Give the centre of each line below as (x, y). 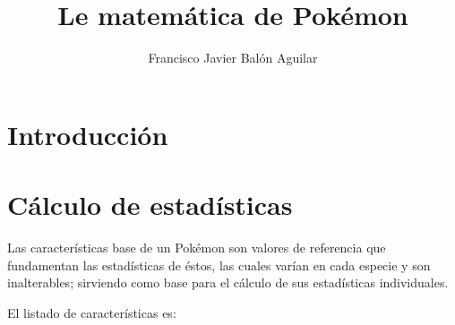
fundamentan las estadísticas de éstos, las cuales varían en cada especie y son (219, 265)
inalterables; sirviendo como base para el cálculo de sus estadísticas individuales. (228, 282)
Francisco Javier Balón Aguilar (233, 58)
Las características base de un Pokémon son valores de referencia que (197, 248)
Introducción (88, 134)
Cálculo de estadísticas (150, 205)
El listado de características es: (92, 312)
